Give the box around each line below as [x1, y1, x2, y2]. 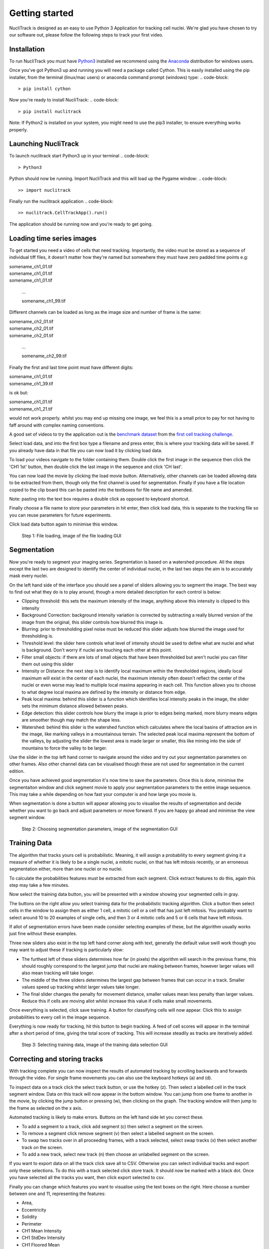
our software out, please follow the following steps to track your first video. [9, 31, 164, 37]
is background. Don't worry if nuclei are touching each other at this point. [21, 647, 172, 653]
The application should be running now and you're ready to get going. [9, 221, 153, 227]
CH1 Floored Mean [21, 1242, 60, 1248]
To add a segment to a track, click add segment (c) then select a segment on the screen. [21, 1123, 204, 1129]
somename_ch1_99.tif [21, 298, 66, 304]
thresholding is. [21, 633, 54, 639]
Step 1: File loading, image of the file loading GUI [21, 533, 122, 539]
